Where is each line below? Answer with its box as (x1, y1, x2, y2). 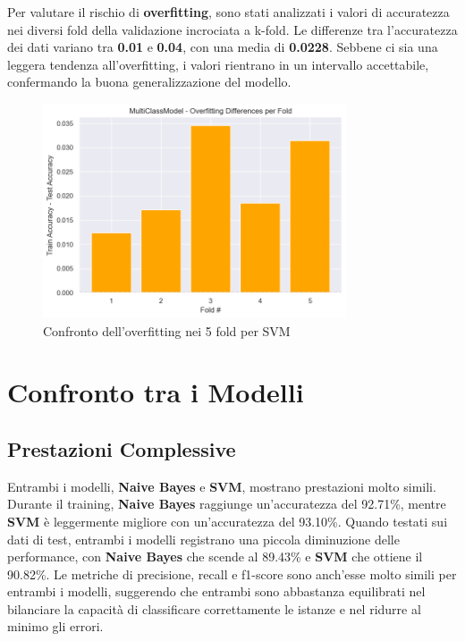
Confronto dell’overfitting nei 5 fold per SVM (43, 321, 291, 340)
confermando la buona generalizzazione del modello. (7, 72, 292, 91)
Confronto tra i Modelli (7, 374, 304, 410)
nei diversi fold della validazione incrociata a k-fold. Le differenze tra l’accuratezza (7, 20, 458, 38)
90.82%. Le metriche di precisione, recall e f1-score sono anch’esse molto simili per (7, 564, 457, 583)
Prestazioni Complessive (7, 434, 236, 462)
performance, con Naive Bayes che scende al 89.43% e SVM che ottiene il (7, 547, 423, 566)
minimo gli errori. (7, 617, 104, 636)
